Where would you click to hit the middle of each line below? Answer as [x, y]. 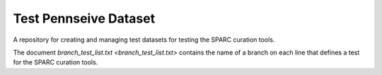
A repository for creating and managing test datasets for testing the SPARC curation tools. [144, 40]
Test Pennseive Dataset [84, 18]
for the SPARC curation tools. [56, 62]
